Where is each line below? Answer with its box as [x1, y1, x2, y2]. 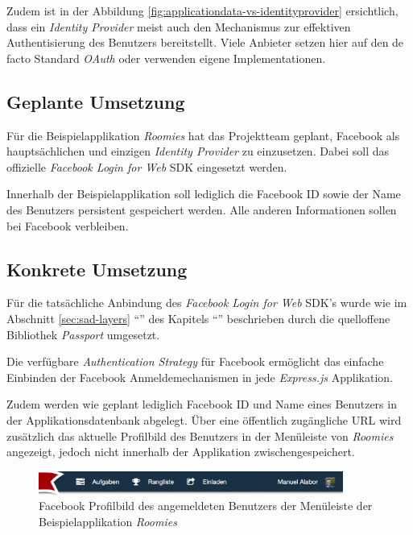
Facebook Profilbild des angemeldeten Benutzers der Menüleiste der [39, 497, 373, 514]
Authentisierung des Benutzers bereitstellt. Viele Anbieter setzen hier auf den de [6, 34, 404, 51]
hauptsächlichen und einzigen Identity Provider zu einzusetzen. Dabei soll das [6, 143, 390, 160]
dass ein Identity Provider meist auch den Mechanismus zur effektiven [6, 18, 351, 35]
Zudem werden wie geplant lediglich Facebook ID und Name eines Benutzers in [6, 396, 397, 413]
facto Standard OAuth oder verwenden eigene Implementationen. [6, 49, 326, 66]
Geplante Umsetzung [6, 89, 185, 114]
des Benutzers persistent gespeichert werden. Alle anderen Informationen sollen [6, 201, 397, 218]
